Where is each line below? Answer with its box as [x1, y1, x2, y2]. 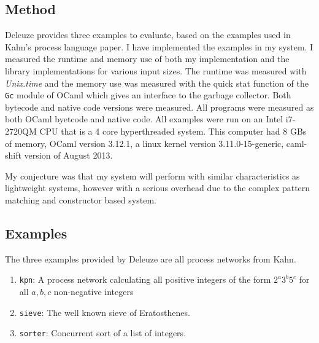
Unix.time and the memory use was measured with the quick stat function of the [5, 76, 309, 89]
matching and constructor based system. [5, 193, 156, 206]
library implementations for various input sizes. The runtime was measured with [5, 64, 307, 77]
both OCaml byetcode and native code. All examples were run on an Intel [5, 112, 283, 125]
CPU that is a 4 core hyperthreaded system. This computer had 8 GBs [39, 125, 307, 138]
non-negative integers [53, 285, 134, 298]
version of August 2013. [24, 149, 113, 162]
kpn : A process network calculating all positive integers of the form [19, 273, 271, 286]
